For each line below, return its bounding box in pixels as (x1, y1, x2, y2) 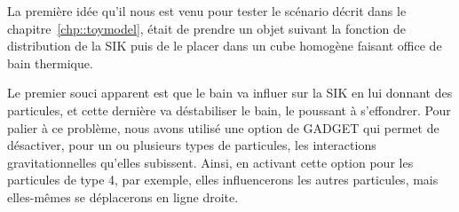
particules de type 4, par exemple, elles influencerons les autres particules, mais (7, 170, 439, 189)
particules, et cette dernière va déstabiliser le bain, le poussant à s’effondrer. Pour (7, 100, 451, 119)
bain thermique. (7, 53, 93, 72)
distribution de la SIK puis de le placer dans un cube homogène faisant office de (7, 36, 442, 55)
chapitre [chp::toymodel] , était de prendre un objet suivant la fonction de (7, 19, 407, 37)
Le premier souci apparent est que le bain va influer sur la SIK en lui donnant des (7, 83, 453, 102)
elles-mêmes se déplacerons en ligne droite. (7, 187, 239, 206)
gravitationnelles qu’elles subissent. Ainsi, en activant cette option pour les (7, 153, 414, 171)
